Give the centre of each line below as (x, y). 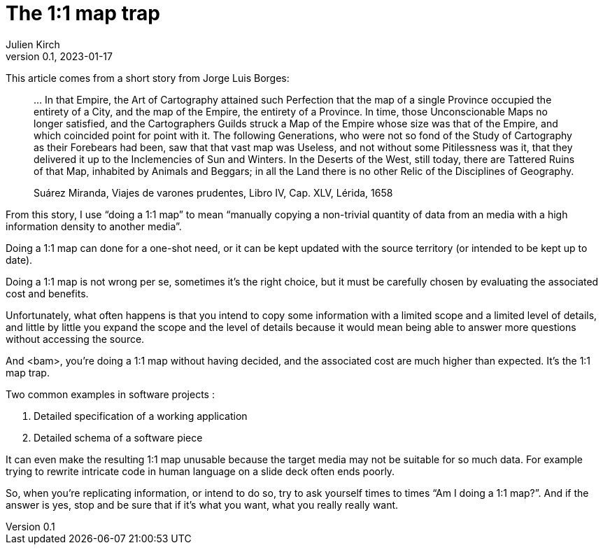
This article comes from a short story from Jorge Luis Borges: (148, 78)
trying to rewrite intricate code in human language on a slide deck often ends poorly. (200, 471)
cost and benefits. (47, 293)
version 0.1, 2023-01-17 (59, 56)
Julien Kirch (33, 44)
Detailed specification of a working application (141, 416)
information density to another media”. (94, 226)
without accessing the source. (75, 339)
